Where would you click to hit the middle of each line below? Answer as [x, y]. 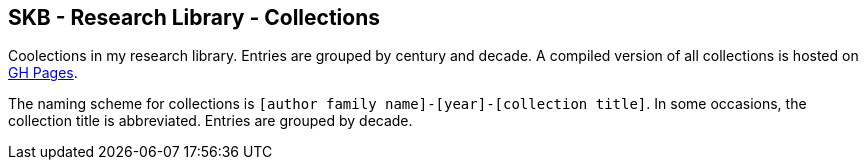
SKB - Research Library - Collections [194, 17]
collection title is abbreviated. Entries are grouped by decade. [210, 121]
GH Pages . [43, 73]
